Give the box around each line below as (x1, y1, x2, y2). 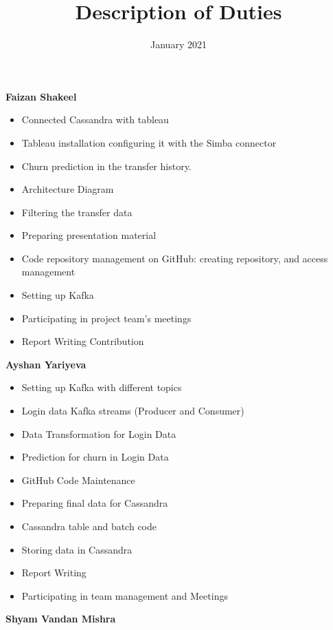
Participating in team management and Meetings (21, 588, 228, 602)
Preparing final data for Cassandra (21, 496, 168, 510)
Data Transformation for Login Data (21, 426, 176, 441)
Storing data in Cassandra (21, 542, 133, 556)
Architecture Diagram (21, 182, 114, 196)
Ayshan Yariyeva (5, 357, 87, 371)
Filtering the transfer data (21, 204, 133, 219)
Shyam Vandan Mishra (5, 611, 116, 626)
